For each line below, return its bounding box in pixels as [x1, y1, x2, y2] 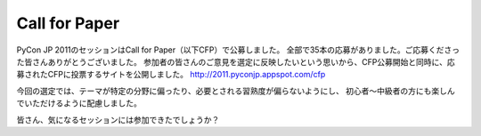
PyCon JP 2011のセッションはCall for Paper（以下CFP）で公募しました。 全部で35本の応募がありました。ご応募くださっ [16, 44, 461, 55]
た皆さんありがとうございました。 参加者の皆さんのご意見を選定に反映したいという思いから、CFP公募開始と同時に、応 [16, 56, 455, 67]
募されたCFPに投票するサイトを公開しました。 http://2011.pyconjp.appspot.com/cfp [16, 69, 326, 80]
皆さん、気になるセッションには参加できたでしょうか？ [16, 114, 220, 124]
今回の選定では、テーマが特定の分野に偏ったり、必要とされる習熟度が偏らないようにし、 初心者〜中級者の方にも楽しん [16, 85, 456, 96]
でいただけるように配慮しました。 [16, 98, 142, 108]
